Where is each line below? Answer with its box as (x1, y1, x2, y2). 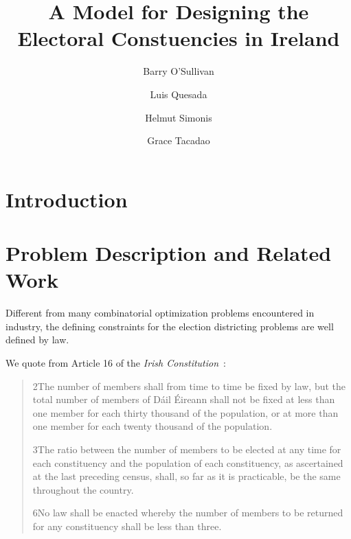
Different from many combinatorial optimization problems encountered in (5, 306, 315, 320)
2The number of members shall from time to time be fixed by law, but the (32, 378, 346, 393)
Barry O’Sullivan (143, 64, 214, 78)
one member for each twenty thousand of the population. (32, 419, 273, 433)
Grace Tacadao (147, 133, 210, 148)
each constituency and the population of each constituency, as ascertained (32, 455, 343, 470)
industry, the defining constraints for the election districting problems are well (5, 319, 334, 333)
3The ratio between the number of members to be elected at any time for (32, 441, 341, 456)
